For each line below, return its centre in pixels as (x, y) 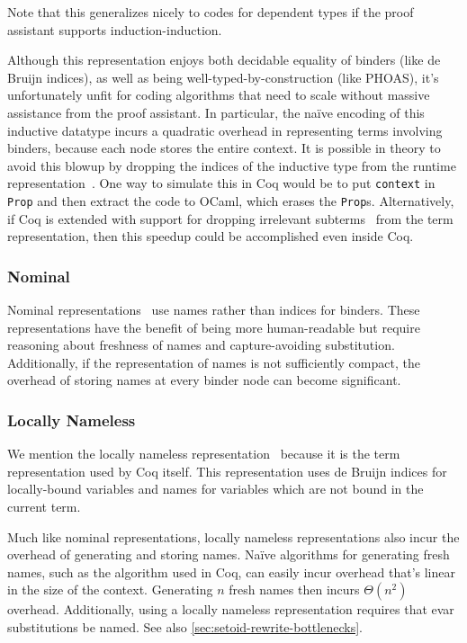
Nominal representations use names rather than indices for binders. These (214, 310)
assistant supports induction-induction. (115, 29)
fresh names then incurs (294, 589)
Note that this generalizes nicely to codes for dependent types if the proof (211, 12)
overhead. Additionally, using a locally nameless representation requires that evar (231, 609)
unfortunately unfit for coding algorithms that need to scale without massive (219, 95)
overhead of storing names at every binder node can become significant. (204, 380)
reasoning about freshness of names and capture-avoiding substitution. (201, 345)
